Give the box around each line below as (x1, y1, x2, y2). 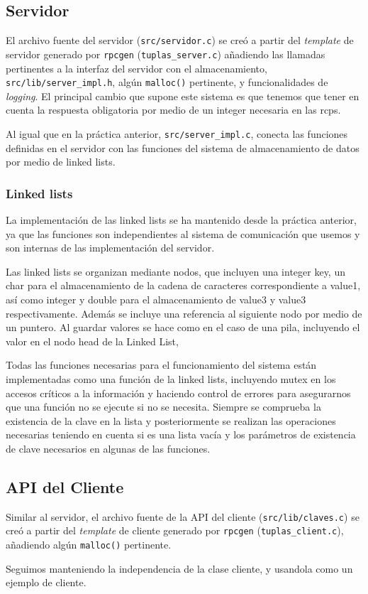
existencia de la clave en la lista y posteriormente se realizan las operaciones (6, 413, 336, 428)
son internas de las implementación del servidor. (6, 240, 215, 255)
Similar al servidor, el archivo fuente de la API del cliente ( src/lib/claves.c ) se (6, 509, 359, 524)
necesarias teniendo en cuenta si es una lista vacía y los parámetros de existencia (6, 427, 356, 442)
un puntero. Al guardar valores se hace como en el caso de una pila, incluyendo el (6, 320, 360, 335)
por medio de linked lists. (6, 154, 116, 169)
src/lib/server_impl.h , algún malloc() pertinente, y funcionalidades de (6, 75, 328, 90)
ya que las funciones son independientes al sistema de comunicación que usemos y (6, 226, 360, 241)
